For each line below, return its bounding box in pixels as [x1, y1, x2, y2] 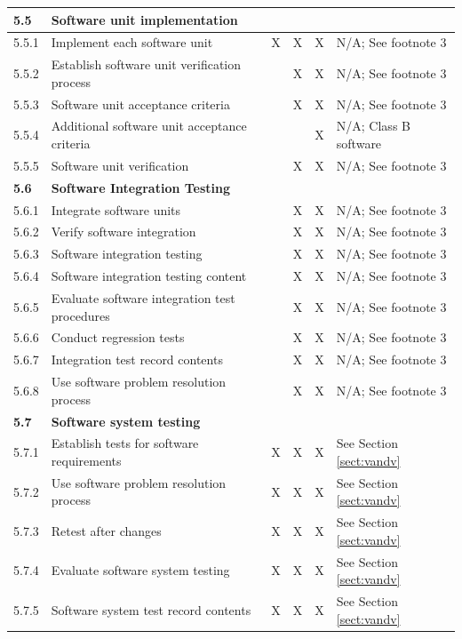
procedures [51, 306, 110, 324]
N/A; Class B [336, 116, 410, 135]
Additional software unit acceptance [51, 116, 247, 135]
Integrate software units [51, 200, 181, 219]
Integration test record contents [51, 350, 223, 369]
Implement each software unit [51, 33, 213, 52]
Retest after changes [51, 522, 162, 540]
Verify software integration [51, 222, 196, 241]
